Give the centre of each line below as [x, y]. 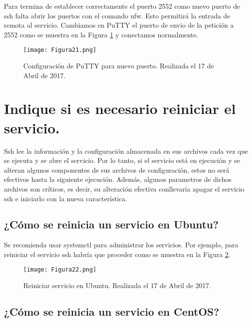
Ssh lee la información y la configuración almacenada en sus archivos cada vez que [126, 151]
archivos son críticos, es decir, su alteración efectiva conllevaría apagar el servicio [124, 188]
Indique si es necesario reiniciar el [120, 108]
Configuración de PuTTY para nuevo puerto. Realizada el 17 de [119, 66]
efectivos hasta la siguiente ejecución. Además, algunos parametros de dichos [118, 179]
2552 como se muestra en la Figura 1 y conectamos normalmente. [101, 34]
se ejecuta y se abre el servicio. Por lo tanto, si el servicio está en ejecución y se [122, 160]
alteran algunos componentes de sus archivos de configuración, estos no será [117, 169]
